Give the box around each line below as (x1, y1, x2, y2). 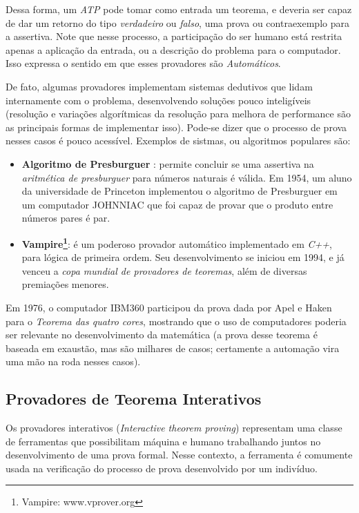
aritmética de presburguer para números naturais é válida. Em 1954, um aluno (21, 170, 352, 184)
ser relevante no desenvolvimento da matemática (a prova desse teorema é (6, 327, 318, 342)
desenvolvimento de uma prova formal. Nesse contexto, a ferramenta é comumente (6, 447, 353, 462)
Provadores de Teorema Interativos (6, 388, 262, 409)
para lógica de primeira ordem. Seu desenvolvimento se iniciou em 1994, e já (21, 250, 345, 264)
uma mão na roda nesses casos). (6, 354, 141, 369)
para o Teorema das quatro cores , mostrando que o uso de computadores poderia (6, 313, 347, 328)
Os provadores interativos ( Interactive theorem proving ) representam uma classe (6, 420, 342, 435)
